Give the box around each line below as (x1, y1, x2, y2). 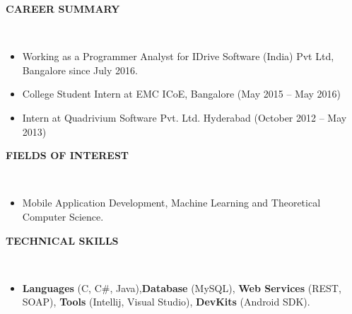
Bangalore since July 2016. (22, 62, 138, 77)
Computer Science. (22, 209, 104, 223)
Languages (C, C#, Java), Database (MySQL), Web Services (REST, (22, 280, 341, 295)
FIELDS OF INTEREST (6, 148, 129, 163)
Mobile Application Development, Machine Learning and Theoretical (22, 195, 321, 210)
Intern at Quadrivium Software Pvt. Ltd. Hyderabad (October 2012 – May (22, 110, 347, 124)
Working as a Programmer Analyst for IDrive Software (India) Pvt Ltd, (22, 49, 334, 64)
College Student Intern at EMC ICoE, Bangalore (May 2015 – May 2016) (22, 86, 341, 101)
